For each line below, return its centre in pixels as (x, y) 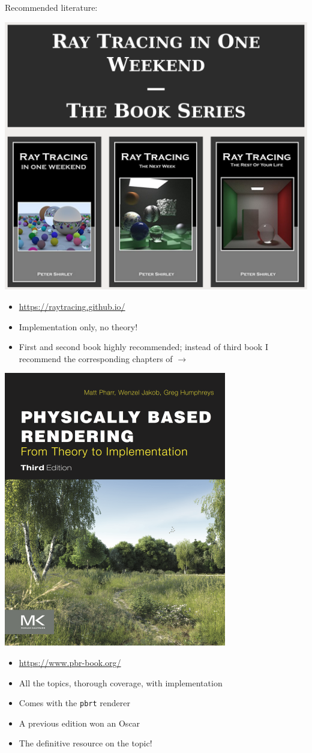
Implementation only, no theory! (78, 326)
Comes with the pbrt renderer (74, 703)
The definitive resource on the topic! (85, 743)
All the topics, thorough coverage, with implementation (121, 682)
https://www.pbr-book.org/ (70, 662)
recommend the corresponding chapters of (96, 358)
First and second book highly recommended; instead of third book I (143, 347)
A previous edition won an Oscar (79, 723)
